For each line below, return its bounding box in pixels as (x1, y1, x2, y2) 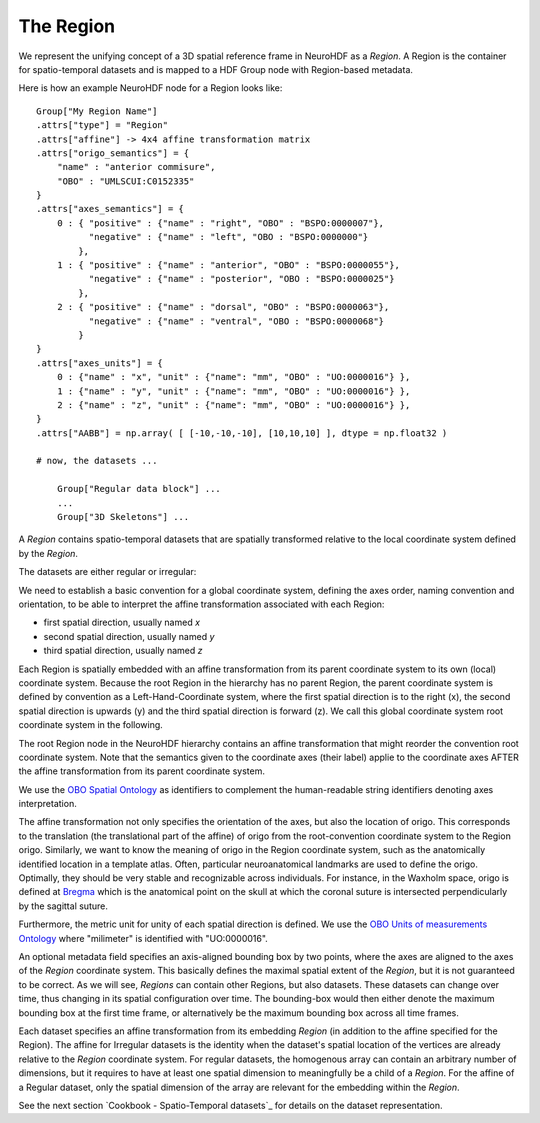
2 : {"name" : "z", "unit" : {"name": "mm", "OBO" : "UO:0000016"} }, (56, 399, 411, 410)
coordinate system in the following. (18, 719, 164, 731)
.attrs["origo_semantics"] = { (36, 147, 190, 159)
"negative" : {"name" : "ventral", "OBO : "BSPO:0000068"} (88, 315, 385, 327)
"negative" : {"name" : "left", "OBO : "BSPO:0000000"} (88, 231, 369, 243)
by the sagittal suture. (18, 900, 109, 912)
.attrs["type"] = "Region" (36, 120, 169, 131)
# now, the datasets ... (36, 455, 158, 467)
